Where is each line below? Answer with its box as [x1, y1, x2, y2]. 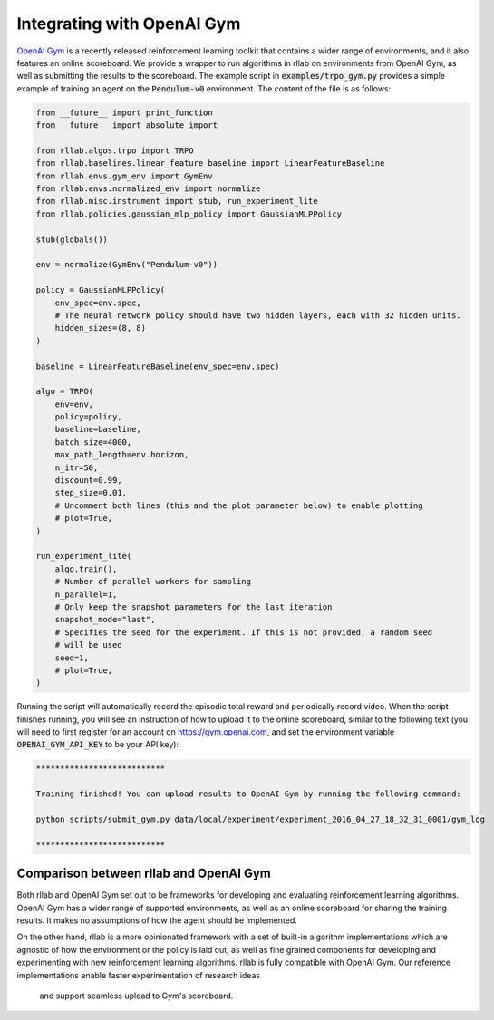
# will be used [54, 640, 122, 650]
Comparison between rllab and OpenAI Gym [16, 866, 271, 881]
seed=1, [54, 652, 90, 663]
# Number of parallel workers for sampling [54, 576, 251, 587]
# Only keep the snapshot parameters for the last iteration [54, 601, 333, 611]
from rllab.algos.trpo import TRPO [35, 145, 194, 156]
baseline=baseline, [54, 424, 142, 435]
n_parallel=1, [54, 589, 118, 600]
